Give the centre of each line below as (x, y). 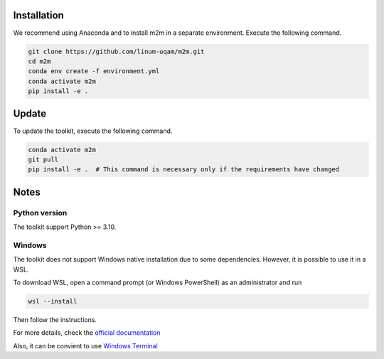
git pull (43, 159)
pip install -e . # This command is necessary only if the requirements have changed (184, 170)
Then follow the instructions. (55, 319)
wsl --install (53, 301)
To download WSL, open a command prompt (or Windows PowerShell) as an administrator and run (158, 282)
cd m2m (39, 61)
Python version (40, 213)
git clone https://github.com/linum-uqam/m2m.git (116, 51)
